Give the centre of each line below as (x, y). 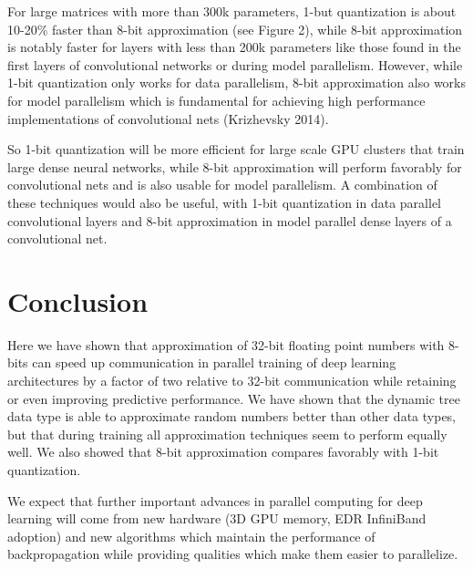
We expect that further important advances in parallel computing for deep (215, 500)
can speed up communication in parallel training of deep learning (214, 362)
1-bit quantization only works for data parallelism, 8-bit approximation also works (236, 83)
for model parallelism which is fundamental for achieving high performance (216, 100)
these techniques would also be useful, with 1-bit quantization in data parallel (224, 202)
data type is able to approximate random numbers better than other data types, (232, 416)
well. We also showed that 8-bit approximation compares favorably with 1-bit (223, 452)
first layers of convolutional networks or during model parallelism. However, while (235, 64)
